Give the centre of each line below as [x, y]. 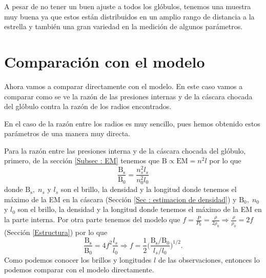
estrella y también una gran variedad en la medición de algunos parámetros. [124, 26]
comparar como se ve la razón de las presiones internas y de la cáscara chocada [128, 96]
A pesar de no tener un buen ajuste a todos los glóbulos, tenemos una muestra [128, 6]
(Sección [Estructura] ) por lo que [56, 232]
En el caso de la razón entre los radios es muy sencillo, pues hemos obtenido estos [132, 123]
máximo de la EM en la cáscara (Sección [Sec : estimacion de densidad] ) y [120, 199]
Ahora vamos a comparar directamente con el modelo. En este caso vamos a [124, 86]
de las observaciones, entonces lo [209, 259]
